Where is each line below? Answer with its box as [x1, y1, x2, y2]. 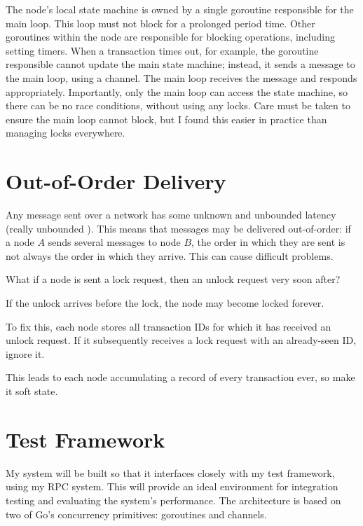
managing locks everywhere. [6, 125, 125, 140]
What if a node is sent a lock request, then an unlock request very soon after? [6, 272, 341, 286]
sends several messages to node [48, 235, 181, 249]
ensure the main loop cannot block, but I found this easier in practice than [6, 111, 327, 126]
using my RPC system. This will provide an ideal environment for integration [6, 479, 338, 494]
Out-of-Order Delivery [6, 167, 226, 195]
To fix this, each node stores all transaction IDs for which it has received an [6, 319, 331, 333]
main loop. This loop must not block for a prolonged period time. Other [6, 15, 315, 30]
